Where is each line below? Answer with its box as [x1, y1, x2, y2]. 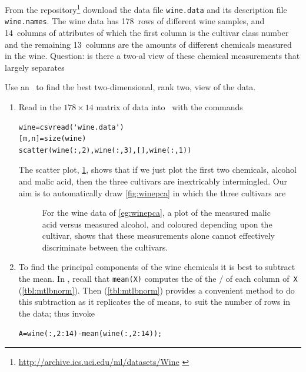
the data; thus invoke [18, 307, 95, 319]
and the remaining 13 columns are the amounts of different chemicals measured [5, 38, 292, 50]
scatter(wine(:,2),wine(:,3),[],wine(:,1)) [18, 146, 192, 154]
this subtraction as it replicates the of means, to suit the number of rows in [18, 295, 290, 308]
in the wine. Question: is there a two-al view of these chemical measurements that [5, 50, 300, 62]
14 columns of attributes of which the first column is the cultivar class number [5, 26, 289, 38]
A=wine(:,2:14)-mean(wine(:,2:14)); [18, 329, 162, 338]
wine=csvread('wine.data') [18, 123, 124, 131]
